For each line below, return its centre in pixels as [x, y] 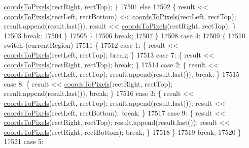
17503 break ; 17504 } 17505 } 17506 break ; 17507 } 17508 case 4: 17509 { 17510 [125, 35]
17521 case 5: [24, 141]
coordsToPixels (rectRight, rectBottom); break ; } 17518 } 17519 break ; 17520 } [123, 132]
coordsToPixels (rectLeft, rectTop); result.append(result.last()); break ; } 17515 [122, 74]
